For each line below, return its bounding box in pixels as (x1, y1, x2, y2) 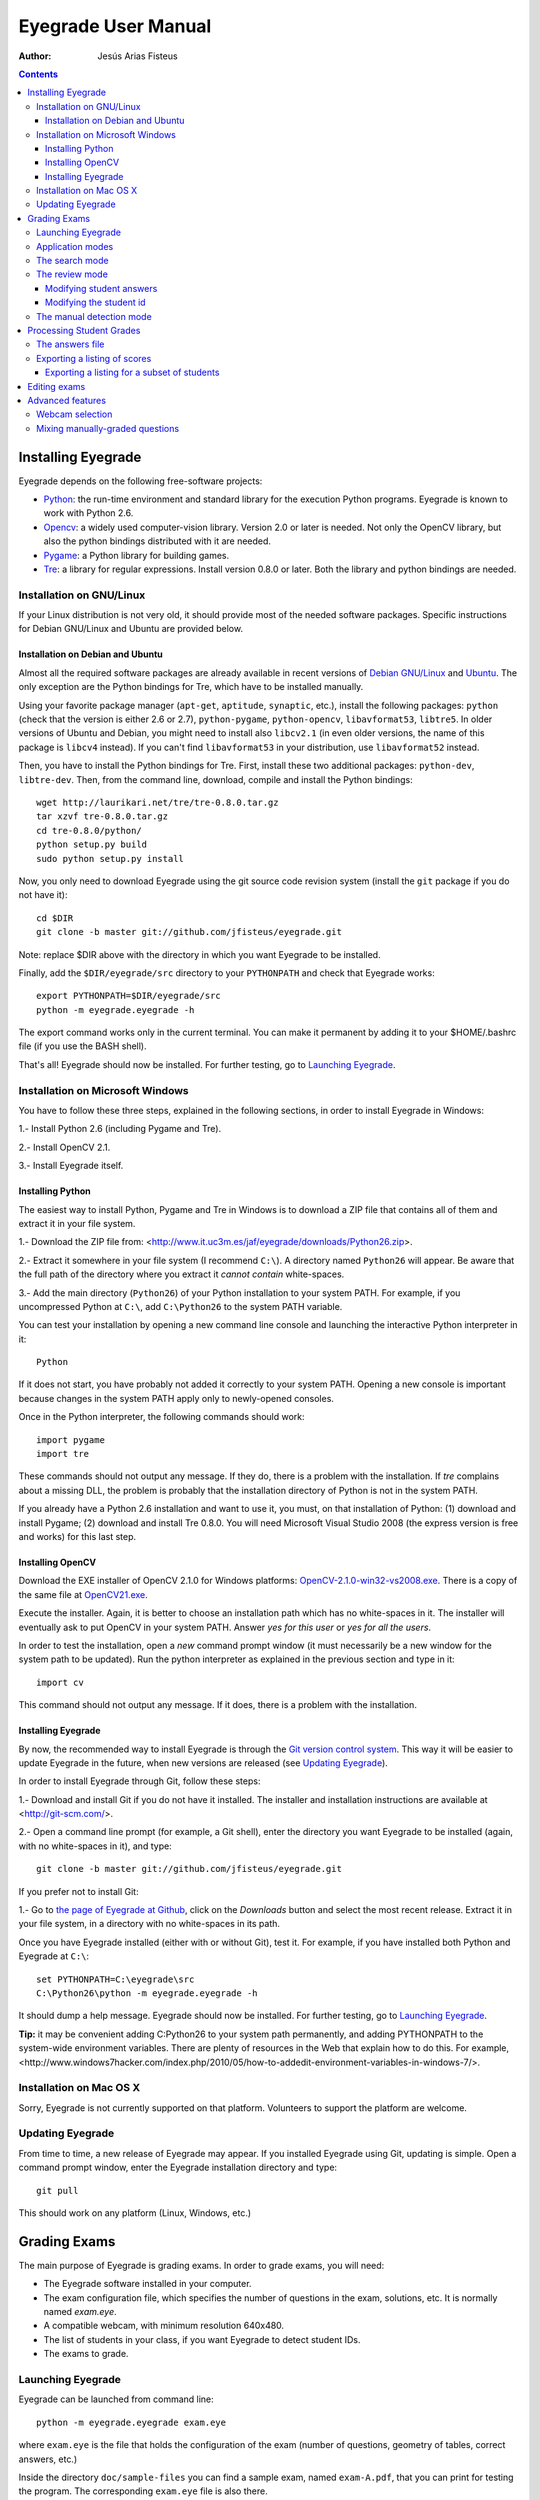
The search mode (36, 255, 109, 267)
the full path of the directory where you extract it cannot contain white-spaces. (18, 1268, 345, 1280)
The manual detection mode (36, 310, 152, 322)
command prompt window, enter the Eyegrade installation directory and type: (18, 2161, 338, 2174)
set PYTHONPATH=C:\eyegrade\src (36, 1973, 195, 1985)
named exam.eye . (43, 2306, 117, 2318)
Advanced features (27, 394, 107, 406)
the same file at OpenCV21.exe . (18, 1588, 149, 1600)
